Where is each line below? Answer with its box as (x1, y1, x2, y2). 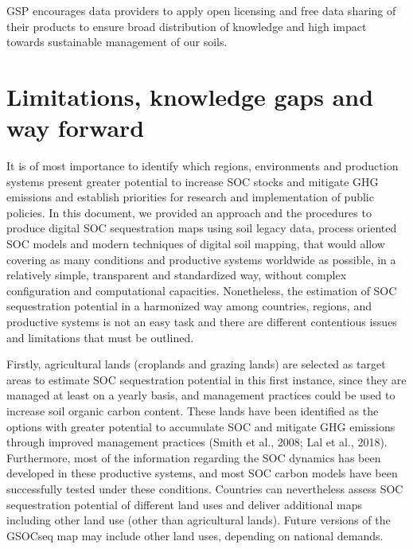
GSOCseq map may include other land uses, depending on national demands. (6, 527, 384, 543)
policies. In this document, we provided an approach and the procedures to (6, 204, 372, 220)
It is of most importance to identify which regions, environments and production (6, 158, 399, 174)
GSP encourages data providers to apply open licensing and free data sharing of (6, 2, 396, 18)
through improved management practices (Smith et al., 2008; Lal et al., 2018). (6, 434, 388, 450)
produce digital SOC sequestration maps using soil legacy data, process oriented (6, 220, 397, 236)
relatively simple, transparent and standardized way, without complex (6, 267, 347, 283)
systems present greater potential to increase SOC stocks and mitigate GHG (6, 173, 379, 189)
